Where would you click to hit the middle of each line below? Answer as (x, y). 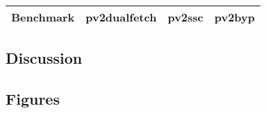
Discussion (44, 58)
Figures (33, 99)
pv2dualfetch (121, 17)
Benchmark (43, 17)
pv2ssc (185, 17)
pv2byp (235, 17)
